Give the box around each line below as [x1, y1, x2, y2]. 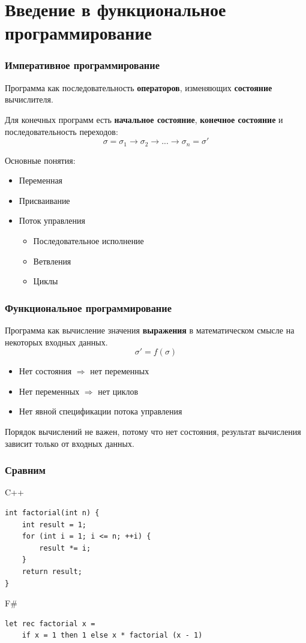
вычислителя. [5, 93, 53, 106]
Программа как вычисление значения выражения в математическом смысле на [5, 323, 295, 336]
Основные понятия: [5, 154, 76, 166]
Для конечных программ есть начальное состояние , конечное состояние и [5, 113, 283, 125]
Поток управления [19, 214, 85, 227]
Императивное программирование [5, 58, 160, 73]
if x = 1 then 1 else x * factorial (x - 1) [22, 631, 203, 640]
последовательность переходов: [5, 125, 118, 137]
